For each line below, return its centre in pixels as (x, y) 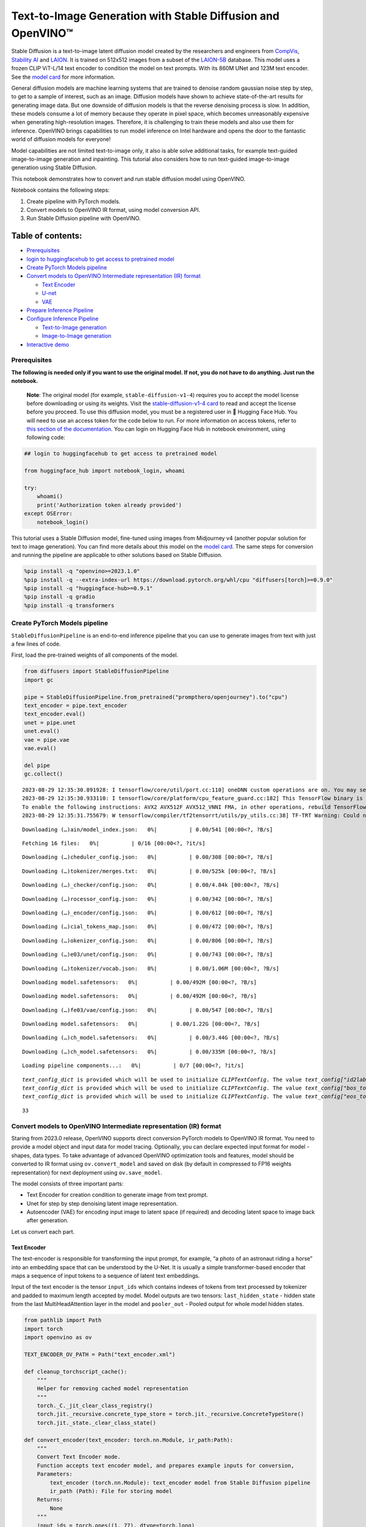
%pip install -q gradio (60, 597)
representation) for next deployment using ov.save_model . (87, 1172)
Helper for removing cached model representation (113, 1389)
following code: (46, 437)
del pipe (37, 765)
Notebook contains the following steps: (60, 190)
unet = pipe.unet (50, 723)
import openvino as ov (58, 1337)
